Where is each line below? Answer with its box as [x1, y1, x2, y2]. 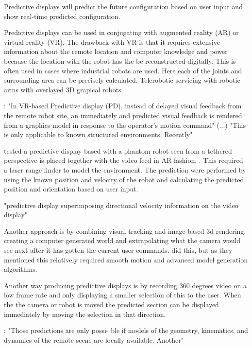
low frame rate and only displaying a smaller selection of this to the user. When [4, 290, 241, 300]
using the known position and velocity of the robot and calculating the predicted [4, 174, 244, 184]
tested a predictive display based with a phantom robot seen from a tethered [4, 145, 232, 156]
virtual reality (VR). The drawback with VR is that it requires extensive [4, 36, 220, 47]
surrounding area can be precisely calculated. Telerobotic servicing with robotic [4, 75, 240, 85]
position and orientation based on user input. [4, 184, 138, 194]
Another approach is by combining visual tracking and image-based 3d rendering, [4, 226, 246, 236]
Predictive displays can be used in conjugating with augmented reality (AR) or [4, 27, 239, 37]
